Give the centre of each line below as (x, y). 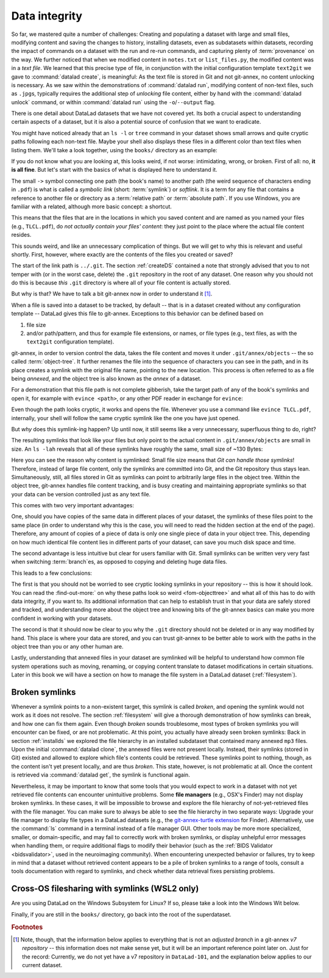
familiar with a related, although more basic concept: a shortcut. (91, 206)
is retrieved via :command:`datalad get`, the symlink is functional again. (101, 775)
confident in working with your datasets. (62, 618)
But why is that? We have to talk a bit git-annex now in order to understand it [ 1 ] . (112, 294)
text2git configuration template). (70, 342)
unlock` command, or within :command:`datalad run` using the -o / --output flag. (113, 102)
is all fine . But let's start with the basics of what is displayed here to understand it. (114, 170)
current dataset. (42, 965)
